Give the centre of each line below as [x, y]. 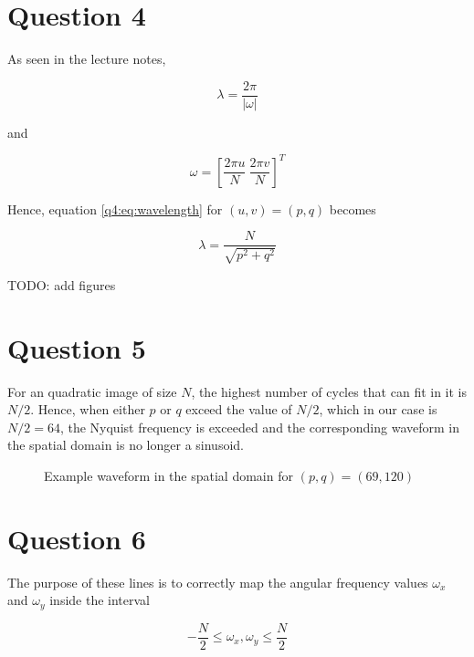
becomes [353, 209]
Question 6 [77, 538]
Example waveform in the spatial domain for [169, 476]
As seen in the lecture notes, [87, 59]
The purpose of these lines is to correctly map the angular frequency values [218, 582]
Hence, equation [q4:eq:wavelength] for [115, 209]
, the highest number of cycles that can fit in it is [329, 391]
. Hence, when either [88, 409]
